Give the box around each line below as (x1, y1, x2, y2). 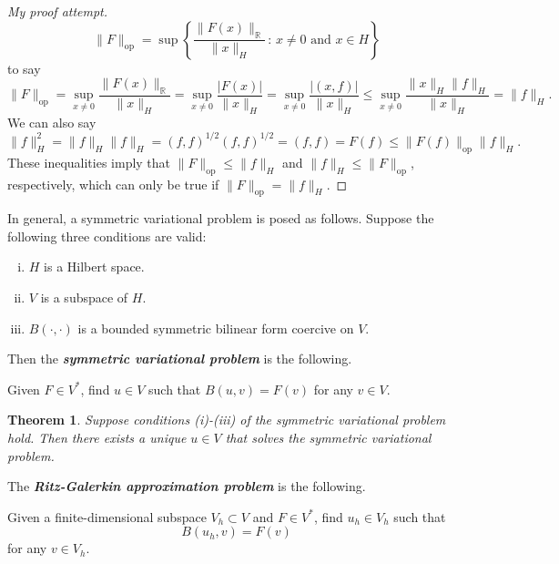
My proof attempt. (7, 2, 108, 20)
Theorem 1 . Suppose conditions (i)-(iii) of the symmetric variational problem (7, 410, 446, 429)
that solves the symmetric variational (225, 428, 432, 447)
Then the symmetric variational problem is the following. (7, 349, 352, 368)
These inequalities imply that (7, 152, 171, 171)
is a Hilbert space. (44, 257, 145, 276)
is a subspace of (40, 288, 128, 307)
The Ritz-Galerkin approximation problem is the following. (7, 477, 366, 496)
